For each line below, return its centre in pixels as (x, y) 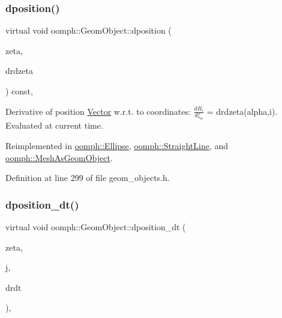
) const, (19, 91)
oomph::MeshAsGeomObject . (59, 157)
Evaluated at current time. (54, 125)
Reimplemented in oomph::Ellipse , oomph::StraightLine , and (117, 145)
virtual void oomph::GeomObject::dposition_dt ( (96, 226)
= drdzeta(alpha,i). (242, 111)
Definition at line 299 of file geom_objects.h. (88, 178)
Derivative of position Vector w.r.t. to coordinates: (98, 111)
